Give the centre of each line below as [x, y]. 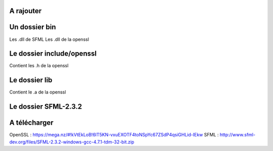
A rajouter [26, 11]
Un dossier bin [33, 27]
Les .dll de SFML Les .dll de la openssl [49, 39]
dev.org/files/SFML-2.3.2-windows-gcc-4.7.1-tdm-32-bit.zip [72, 142]
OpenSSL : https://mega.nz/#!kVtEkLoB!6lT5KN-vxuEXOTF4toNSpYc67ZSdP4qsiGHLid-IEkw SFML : [114, 135]
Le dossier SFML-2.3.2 [46, 107]
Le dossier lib [31, 80]
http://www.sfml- [237, 135]
